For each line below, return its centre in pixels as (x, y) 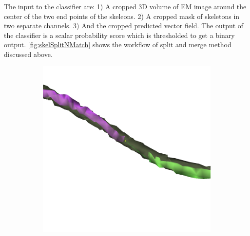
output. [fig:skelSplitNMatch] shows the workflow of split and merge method (118, 45)
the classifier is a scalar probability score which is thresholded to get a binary (119, 35)
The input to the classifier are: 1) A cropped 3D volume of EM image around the (125, 6)
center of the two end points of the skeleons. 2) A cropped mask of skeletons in (122, 16)
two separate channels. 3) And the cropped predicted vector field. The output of (124, 26)
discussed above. (28, 54)
